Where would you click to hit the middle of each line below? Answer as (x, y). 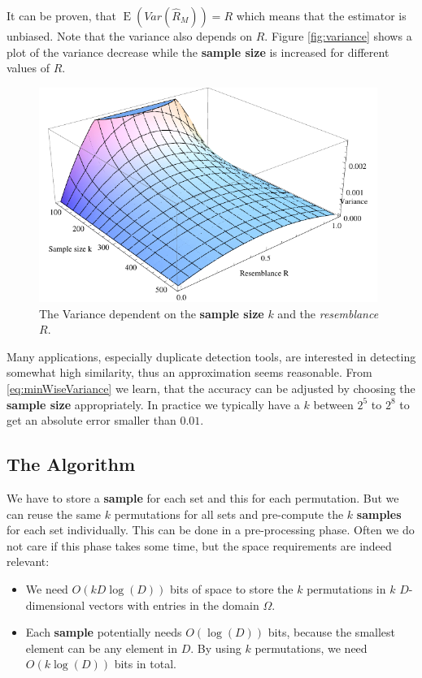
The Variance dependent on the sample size (152, 313)
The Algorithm (71, 464)
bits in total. (145, 664)
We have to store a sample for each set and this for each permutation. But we (203, 497)
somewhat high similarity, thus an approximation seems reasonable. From (189, 372)
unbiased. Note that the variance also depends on (130, 36)
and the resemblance (328, 313)
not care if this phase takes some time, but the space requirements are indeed (199, 545)
